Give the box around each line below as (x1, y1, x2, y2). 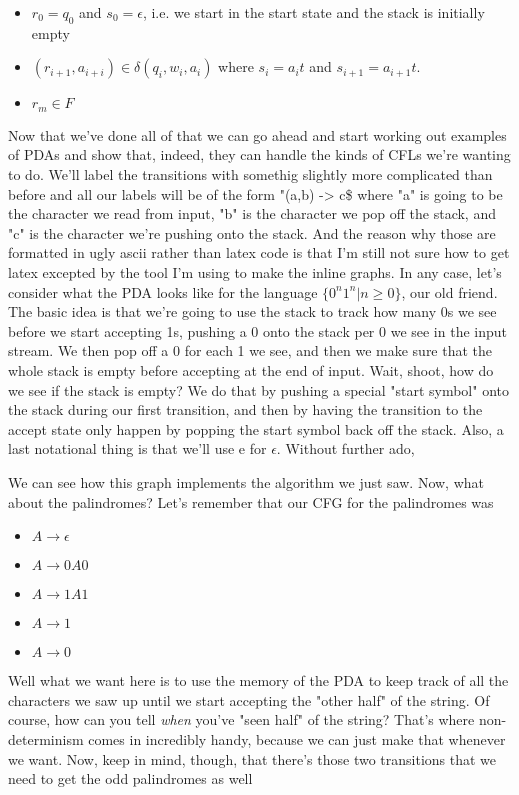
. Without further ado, (276, 438, 415, 459)
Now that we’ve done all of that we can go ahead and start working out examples (8, 124, 507, 145)
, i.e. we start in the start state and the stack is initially (142, 2, 485, 22)
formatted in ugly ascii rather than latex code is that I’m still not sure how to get (8, 242, 510, 263)
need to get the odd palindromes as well (8, 768, 253, 789)
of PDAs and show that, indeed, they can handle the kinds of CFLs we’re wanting (8, 144, 511, 165)
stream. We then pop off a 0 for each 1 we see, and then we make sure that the (8, 340, 493, 361)
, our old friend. (401, 281, 498, 302)
